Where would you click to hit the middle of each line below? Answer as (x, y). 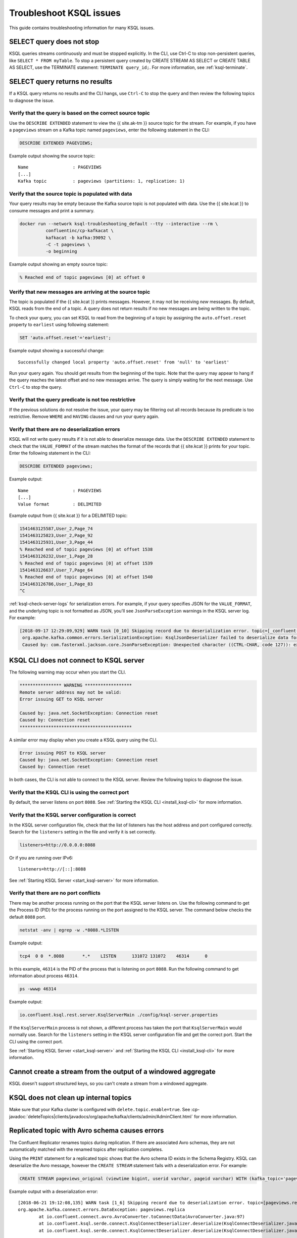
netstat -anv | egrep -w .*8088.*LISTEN (69, 930)
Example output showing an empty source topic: (59, 264)
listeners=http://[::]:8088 (52, 869)
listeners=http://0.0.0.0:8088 (58, 845)
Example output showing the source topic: (52, 156)
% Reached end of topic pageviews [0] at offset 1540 (86, 577)
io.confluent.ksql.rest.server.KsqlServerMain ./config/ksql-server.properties (119, 1015)
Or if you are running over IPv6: (41, 858)
